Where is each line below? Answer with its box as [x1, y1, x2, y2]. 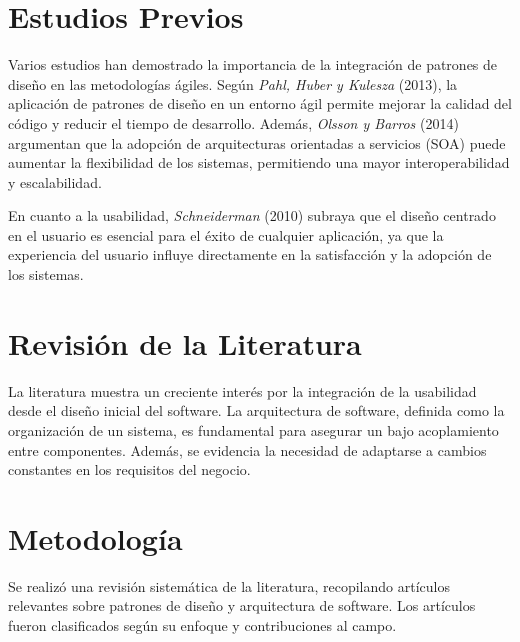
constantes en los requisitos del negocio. [8, 459, 251, 480]
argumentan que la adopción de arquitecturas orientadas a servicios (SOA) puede [8, 132, 506, 153]
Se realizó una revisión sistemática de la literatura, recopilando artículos [8, 575, 450, 596]
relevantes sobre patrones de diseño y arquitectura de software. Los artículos [8, 595, 476, 616]
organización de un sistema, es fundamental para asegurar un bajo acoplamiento [8, 419, 499, 440]
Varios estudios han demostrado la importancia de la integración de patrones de [8, 54, 498, 75]
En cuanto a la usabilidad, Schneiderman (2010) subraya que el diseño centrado [8, 205, 496, 226]
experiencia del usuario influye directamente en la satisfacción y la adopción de [8, 244, 492, 265]
